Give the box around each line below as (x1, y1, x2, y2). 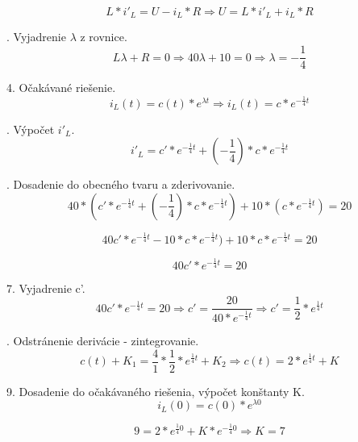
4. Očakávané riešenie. (6, 79, 116, 96)
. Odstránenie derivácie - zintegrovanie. (6, 331, 199, 348)
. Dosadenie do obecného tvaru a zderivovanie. (6, 176, 235, 193)
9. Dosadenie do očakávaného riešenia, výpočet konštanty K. (6, 382, 305, 399)
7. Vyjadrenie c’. (6, 279, 85, 296)
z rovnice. (80, 28, 127, 45)
